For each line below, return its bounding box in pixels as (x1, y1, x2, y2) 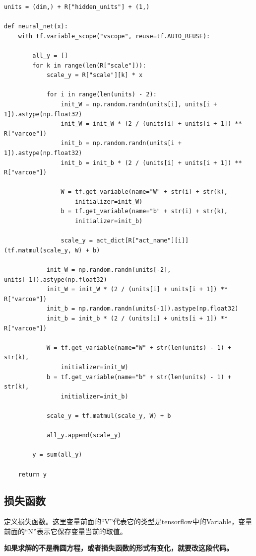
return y (18, 471, 47, 478)
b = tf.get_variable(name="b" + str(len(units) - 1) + (46, 373, 232, 381)
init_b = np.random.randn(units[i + (61, 140, 182, 147)
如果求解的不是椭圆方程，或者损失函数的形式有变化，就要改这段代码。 (4, 543, 233, 553)
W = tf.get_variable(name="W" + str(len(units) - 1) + (46, 344, 232, 351)
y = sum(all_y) (32, 451, 82, 459)
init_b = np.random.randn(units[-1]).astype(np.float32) (46, 305, 239, 313)
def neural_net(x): (4, 23, 68, 30)
